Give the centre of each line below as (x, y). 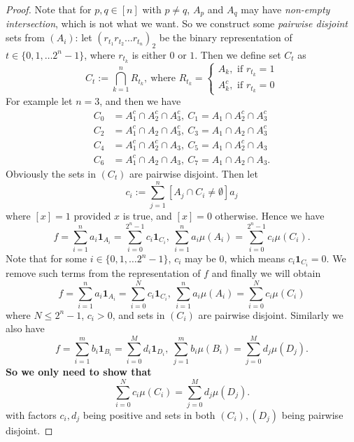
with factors (31, 414)
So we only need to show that (79, 372)
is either (149, 54)
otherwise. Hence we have (270, 215)
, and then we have (140, 101)
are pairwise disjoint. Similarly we (271, 314)
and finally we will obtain (266, 273)
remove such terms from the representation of (103, 273)
